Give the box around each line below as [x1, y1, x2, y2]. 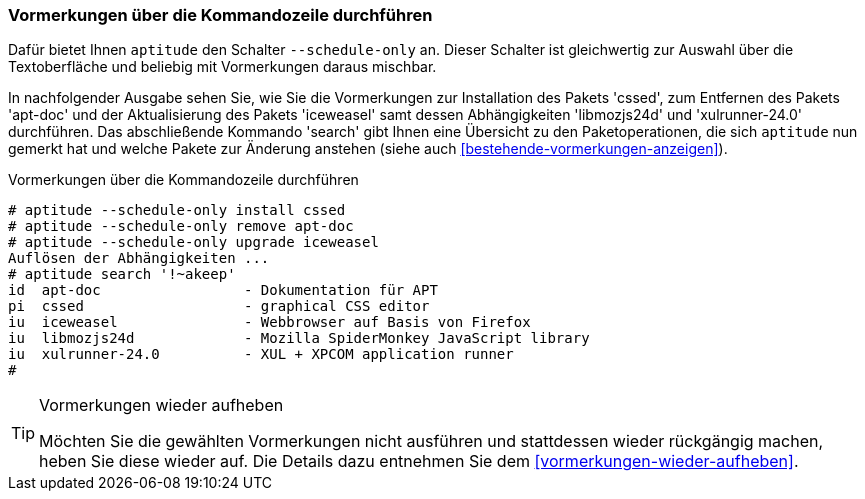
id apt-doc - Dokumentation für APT [8, 282, 438, 299]
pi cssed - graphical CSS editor [8, 298, 430, 315]
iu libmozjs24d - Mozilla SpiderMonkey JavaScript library [8, 330, 590, 347]
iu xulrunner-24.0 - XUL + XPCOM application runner [8, 346, 514, 363]
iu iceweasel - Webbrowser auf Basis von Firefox [8, 314, 531, 331]
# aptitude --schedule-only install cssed [8, 202, 346, 219]
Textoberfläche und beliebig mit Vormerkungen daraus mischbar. [8, 58, 437, 76]
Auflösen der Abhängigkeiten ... [8, 250, 270, 267]
